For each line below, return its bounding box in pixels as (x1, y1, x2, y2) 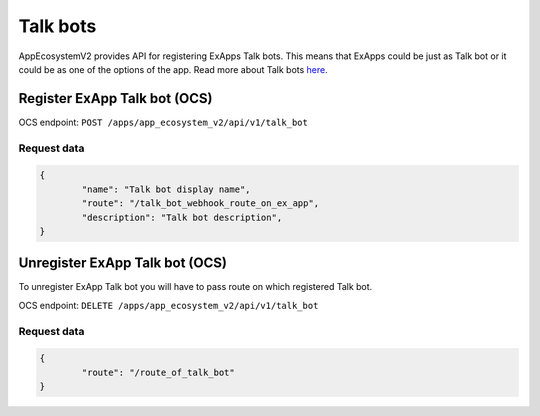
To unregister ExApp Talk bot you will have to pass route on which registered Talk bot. (18, 281, 373, 293)
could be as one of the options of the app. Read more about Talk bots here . (18, 63, 329, 75)
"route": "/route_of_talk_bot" (81, 366, 235, 378)
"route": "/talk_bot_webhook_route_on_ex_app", (81, 198, 320, 209)
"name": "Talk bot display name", (81, 183, 251, 195)
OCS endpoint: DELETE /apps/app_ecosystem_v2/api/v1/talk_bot (18, 299, 319, 311)
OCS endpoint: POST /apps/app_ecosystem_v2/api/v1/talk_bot (18, 116, 309, 128)
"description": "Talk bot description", (81, 211, 283, 223)
